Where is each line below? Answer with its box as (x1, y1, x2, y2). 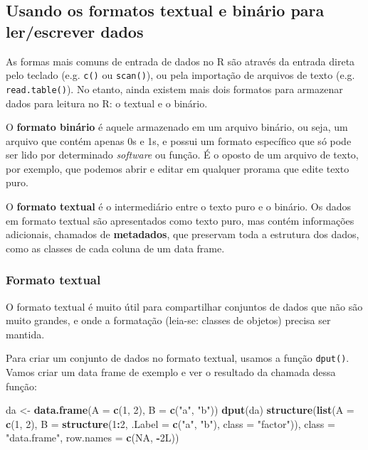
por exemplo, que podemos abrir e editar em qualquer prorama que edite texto (6, 161, 349, 176)
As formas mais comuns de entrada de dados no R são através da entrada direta (6, 53, 355, 68)
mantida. (6, 326, 45, 341)
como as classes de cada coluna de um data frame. (6, 240, 225, 255)
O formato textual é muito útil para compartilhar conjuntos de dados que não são (6, 299, 363, 314)
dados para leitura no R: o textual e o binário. (6, 95, 208, 110)
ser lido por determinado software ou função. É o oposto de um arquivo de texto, (6, 147, 359, 162)
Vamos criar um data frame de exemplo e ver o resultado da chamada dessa (6, 365, 336, 380)
